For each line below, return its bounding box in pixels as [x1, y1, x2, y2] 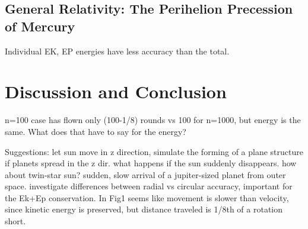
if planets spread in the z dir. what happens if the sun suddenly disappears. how [5, 157, 297, 169]
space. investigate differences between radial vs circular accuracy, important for [5, 180, 293, 192]
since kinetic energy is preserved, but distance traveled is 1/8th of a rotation [5, 203, 283, 215]
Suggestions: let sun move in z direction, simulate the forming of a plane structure [5, 145, 303, 157]
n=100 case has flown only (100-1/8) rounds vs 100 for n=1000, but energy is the [5, 114, 301, 126]
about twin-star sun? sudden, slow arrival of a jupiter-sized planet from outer [5, 168, 286, 180]
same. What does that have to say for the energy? [5, 125, 186, 137]
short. [5, 215, 26, 227]
